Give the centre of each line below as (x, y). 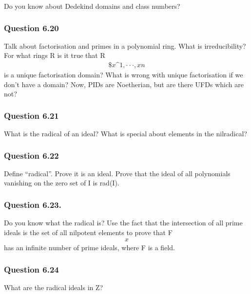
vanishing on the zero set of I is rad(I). (62, 183)
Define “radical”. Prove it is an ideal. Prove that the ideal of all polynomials (117, 173)
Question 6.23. (33, 204)
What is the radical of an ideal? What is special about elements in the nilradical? (125, 134)
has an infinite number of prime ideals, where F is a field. (89, 248)
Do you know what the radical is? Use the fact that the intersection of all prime (123, 223)
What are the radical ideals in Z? (54, 287)
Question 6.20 (31, 28)
